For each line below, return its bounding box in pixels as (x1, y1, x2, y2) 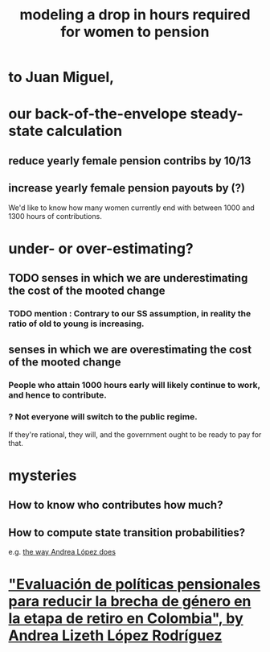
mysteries (8, 466, 77, 485)
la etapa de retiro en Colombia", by (8, 609, 243, 628)
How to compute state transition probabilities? (8, 526, 246, 539)
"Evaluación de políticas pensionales (8, 576, 261, 593)
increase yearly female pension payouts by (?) (8, 181, 245, 195)
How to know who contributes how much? (8, 498, 223, 512)
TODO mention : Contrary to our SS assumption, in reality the (8, 308, 252, 320)
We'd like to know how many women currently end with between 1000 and (8, 203, 255, 213)
